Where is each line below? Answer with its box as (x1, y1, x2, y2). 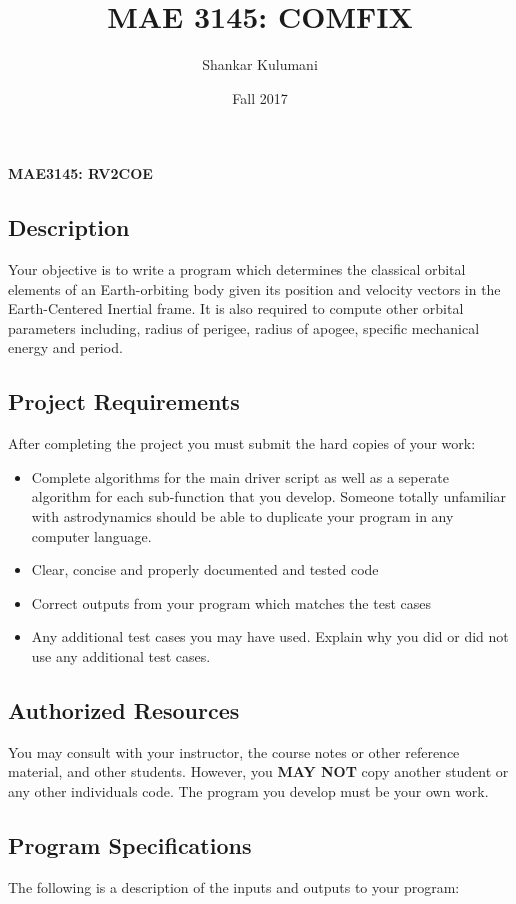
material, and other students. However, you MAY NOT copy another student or (8, 761, 509, 782)
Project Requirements (8, 386, 240, 417)
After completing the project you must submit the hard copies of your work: (8, 433, 476, 454)
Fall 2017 (232, 87, 288, 108)
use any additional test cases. (31, 646, 211, 667)
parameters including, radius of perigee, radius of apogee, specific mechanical (8, 317, 480, 338)
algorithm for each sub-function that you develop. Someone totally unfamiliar (31, 486, 507, 507)
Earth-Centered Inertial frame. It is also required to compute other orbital (8, 298, 464, 319)
